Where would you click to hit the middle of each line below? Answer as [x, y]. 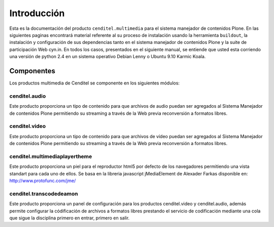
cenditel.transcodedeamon [44, 194]
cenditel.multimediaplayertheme [51, 156]
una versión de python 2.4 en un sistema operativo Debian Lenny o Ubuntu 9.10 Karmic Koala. [108, 57]
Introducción [37, 13]
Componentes [32, 71]
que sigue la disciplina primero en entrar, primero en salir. [70, 218]
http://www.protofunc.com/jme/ [43, 180]
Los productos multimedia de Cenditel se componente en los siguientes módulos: [95, 83]
